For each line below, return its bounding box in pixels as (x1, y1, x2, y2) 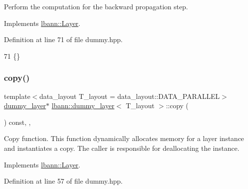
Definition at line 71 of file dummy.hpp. (4, 34, 123, 45)
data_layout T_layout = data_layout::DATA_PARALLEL (39, 91, 220, 101)
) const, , (4, 117, 31, 127)
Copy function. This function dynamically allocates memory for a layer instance (4, 133, 244, 143)
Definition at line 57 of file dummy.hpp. (4, 176, 123, 186)
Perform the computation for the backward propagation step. (4, 1, 188, 11)
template (4, 91, 30, 101)
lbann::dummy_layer (52, 100, 114, 111)
